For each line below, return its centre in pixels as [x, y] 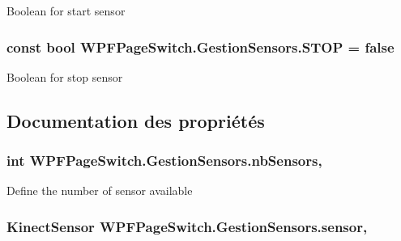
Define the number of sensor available [100, 190]
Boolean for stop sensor [65, 76]
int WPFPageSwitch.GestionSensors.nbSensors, [164, 161]
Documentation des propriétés [136, 120]
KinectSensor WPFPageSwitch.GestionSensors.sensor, [187, 226]
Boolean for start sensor [66, 11]
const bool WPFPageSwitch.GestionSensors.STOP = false [200, 47]
